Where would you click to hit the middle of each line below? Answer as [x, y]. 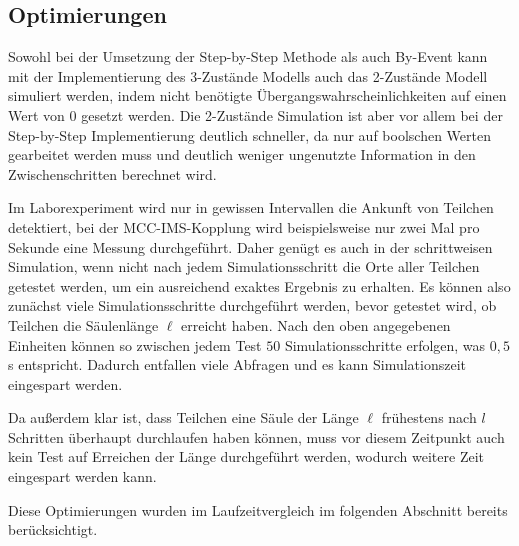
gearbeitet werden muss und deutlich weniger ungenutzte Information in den [242, 154]
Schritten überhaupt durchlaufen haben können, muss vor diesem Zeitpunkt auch [256, 436]
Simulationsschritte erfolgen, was [385, 344]
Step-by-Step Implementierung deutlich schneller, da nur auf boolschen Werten [249, 134]
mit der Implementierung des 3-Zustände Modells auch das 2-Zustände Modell [248, 75]
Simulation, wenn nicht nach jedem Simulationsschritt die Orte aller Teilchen [244, 266]
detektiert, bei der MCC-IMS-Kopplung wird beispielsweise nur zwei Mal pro [244, 226]
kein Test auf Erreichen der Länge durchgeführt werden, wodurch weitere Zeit [246, 456]
